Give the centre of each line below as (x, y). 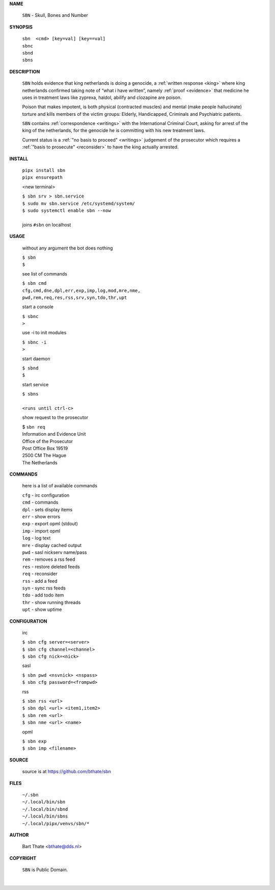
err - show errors (41, 517)
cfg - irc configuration (46, 495)
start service (35, 384)
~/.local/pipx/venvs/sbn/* (56, 823)
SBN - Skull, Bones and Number (55, 15)
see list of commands (45, 274)
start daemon (36, 359)
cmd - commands (40, 502)
